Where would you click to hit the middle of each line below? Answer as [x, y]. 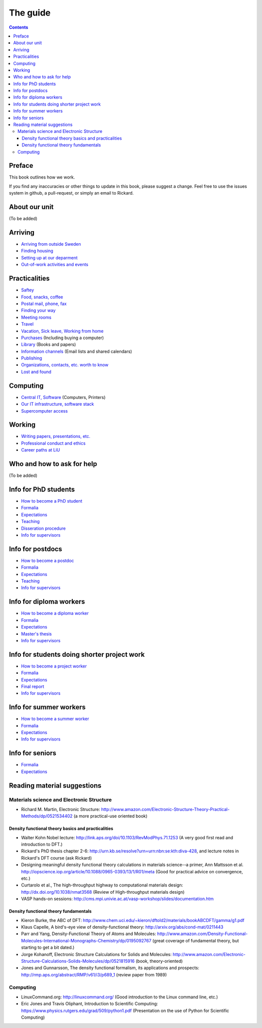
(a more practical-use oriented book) [110, 816]
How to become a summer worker [55, 719]
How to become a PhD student [52, 501]
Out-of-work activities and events [55, 265]
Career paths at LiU [41, 450]
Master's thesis [36, 634]
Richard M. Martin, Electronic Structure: [61, 809]
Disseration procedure [43, 528]
